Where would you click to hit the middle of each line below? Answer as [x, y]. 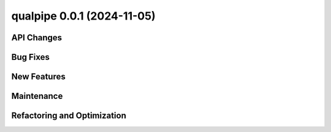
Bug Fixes [31, 57]
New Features [38, 77]
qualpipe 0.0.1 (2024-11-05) [83, 16]
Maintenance [37, 96]
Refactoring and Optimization [69, 116]
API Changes [37, 38]
